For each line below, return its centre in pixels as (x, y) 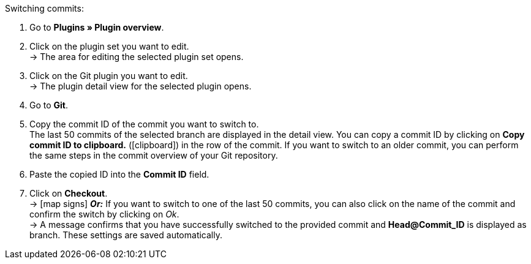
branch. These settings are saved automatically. (126, 235)
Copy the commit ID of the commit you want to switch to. (144, 124)
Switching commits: (44, 8)
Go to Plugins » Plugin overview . (97, 27)
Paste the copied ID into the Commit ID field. (119, 174)
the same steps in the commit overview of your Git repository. (154, 155)
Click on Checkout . (69, 193)
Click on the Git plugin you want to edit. (109, 76)
